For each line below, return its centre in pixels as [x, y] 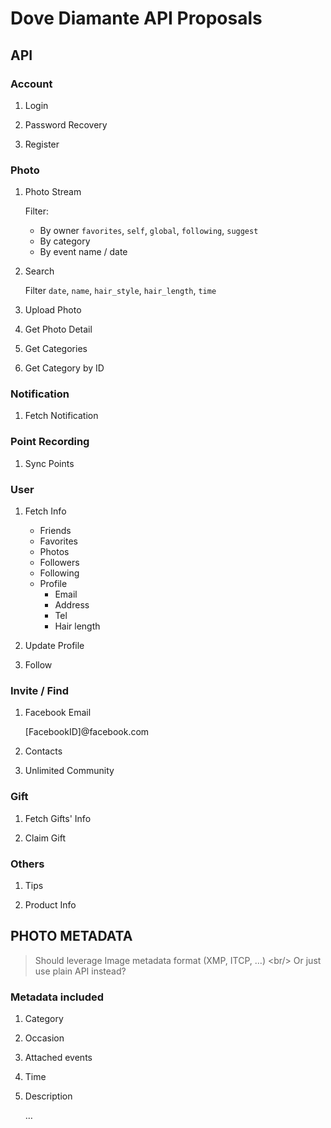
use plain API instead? [80, 971]
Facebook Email [58, 713]
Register [42, 144]
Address [72, 605]
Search [39, 271]
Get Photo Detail [58, 329]
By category [65, 241]
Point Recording [50, 442]
